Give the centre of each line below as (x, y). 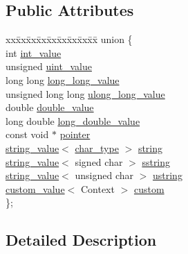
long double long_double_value (73, 120)
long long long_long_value (63, 79)
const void (27, 134)
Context (97, 188)
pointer (75, 134)
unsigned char (104, 175)
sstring (156, 161)
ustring (167, 175)
